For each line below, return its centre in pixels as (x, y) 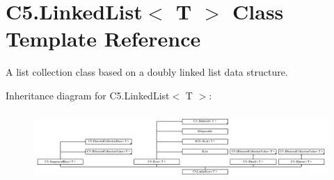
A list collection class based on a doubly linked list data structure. (147, 72)
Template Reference (103, 39)
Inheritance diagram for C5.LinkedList (88, 95)
